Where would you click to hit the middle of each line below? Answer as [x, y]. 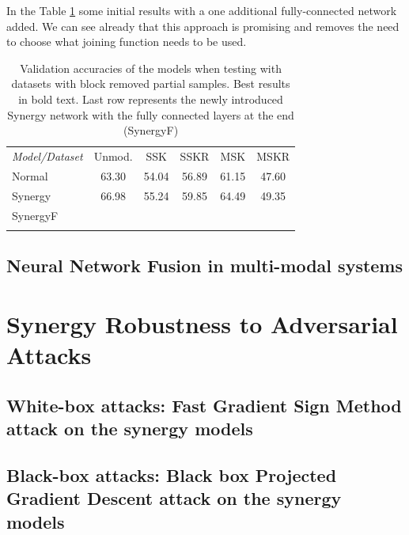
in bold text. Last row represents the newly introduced [151, 99]
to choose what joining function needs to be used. [127, 42]
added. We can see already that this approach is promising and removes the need [203, 26]
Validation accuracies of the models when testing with [151, 68]
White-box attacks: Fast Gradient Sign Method [204, 405]
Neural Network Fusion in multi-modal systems [205, 266]
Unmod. [113, 156]
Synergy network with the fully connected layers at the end [151, 114]
